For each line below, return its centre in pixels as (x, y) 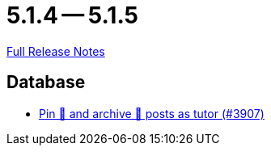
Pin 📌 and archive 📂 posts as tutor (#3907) (152, 113)
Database (46, 82)
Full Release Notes (56, 51)
